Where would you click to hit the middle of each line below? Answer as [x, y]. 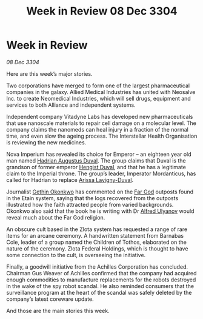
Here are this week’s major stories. [49, 73]
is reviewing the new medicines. [46, 142]
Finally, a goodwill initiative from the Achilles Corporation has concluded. [97, 267]
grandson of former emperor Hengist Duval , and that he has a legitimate [96, 167]
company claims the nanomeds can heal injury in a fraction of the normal [98, 129]
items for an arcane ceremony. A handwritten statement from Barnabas [95, 235]
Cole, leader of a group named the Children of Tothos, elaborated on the [96, 242]
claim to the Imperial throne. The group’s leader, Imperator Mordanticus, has [101, 173]
